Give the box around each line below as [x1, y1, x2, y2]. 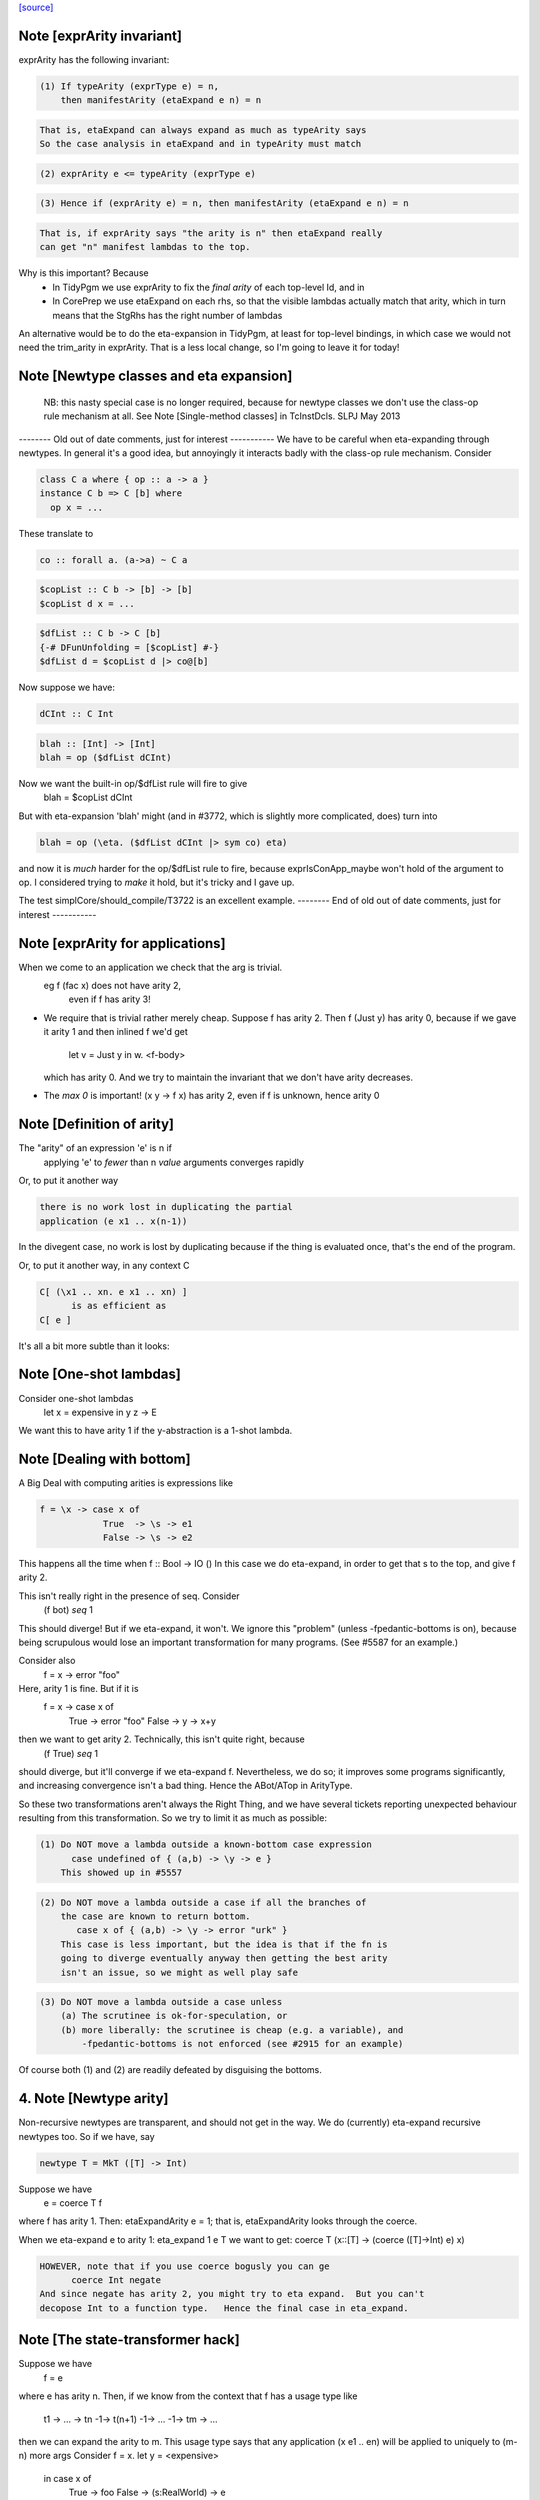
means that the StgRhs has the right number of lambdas [52, 309, 283, 321]
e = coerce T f [43, 2196, 103, 2209]
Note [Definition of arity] [18, 1116, 175, 1133]
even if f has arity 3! [68, 993, 151, 1005]
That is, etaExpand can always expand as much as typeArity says [39, 124, 367, 135]
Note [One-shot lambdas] [18, 1366, 182, 1383]
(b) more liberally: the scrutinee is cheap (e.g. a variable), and [60, 2024, 404, 2035]
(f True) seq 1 [43, 1747, 99, 1759]
